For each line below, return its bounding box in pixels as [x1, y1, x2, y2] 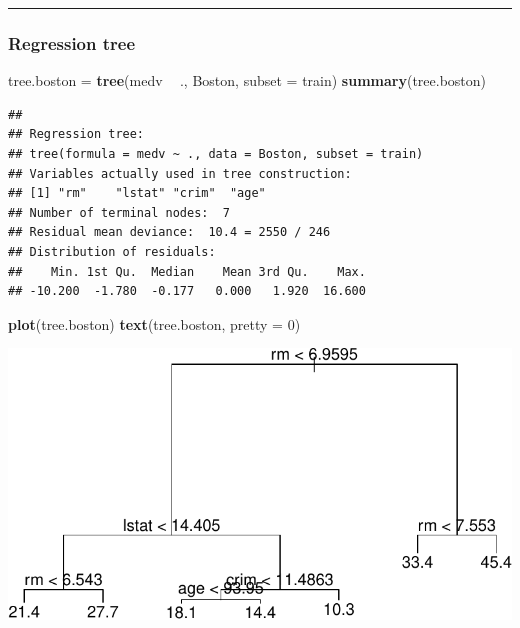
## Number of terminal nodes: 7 [8, 205, 230, 220]
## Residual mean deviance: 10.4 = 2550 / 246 [8, 225, 331, 240]
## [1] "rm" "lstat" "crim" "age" [8, 186, 266, 201]
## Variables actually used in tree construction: [8, 166, 352, 181]
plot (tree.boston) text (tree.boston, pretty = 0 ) [8, 313, 301, 334]
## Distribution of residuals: [8, 244, 216, 259]
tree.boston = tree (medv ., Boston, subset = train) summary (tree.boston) [8, 70, 487, 91]
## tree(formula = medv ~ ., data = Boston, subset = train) [8, 147, 424, 161]
